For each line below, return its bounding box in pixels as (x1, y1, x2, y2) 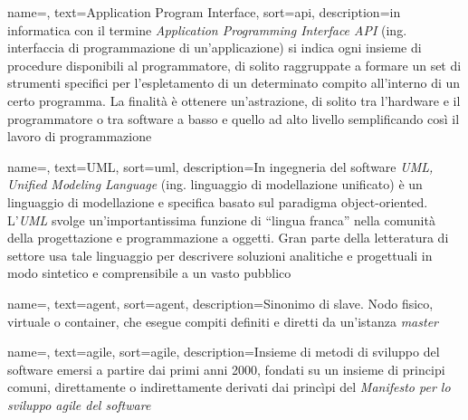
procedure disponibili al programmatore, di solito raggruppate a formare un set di (7, 55, 462, 74)
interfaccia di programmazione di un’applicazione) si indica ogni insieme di (7, 38, 422, 57)
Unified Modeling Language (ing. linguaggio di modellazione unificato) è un (7, 175, 423, 194)
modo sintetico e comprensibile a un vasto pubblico (7, 263, 291, 282)
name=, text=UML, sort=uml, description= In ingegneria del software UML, (7, 157, 434, 176)
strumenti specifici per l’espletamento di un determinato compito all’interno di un (7, 73, 461, 92)
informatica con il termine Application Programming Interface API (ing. (7, 20, 407, 39)
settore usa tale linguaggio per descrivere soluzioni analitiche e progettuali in (7, 245, 433, 264)
